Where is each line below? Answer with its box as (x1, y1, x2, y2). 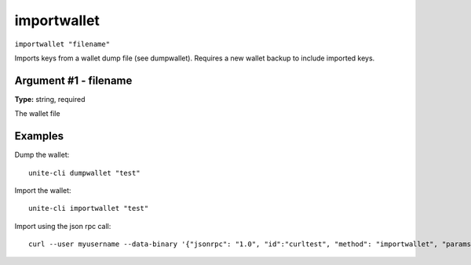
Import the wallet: (14, 185, 71, 195)
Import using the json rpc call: (14, 221, 111, 231)
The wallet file (14, 109, 60, 118)
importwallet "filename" (14, 39, 110, 49)
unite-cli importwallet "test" (28, 204, 149, 213)
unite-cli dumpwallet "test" (28, 169, 141, 177)
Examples (14, 129, 64, 143)
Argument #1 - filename (14, 74, 133, 87)
